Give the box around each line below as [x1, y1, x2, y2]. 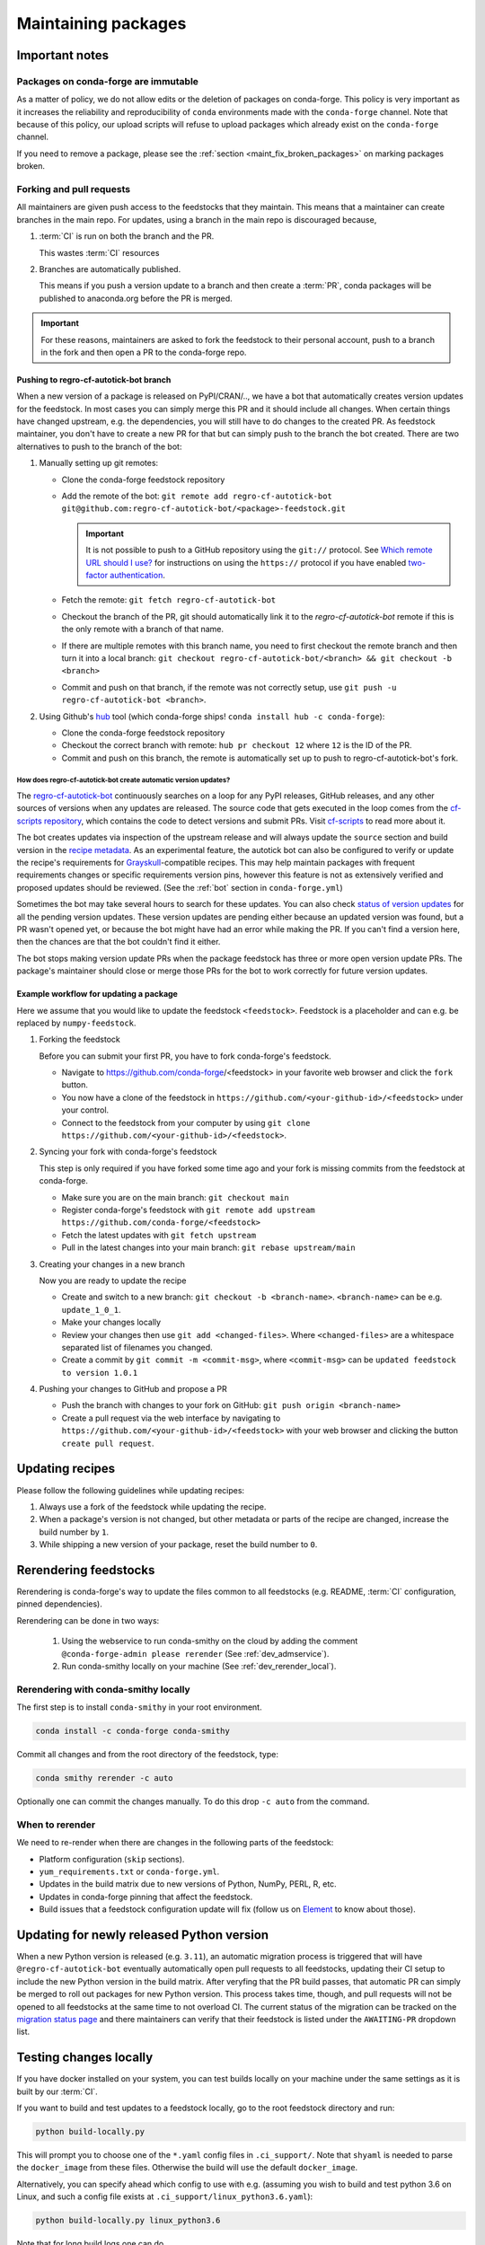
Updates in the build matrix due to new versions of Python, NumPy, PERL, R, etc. [39, 1879, 337, 1889]
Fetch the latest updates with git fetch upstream [61, 1229, 256, 1240]
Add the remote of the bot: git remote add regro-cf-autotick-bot [61, 490, 332, 502]
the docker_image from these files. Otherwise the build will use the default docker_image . [16, 2162, 358, 2173]
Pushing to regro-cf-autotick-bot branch [16, 374, 172, 385]
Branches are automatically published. [39, 263, 181, 274]
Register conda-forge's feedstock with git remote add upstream [61, 1204, 315, 1215]
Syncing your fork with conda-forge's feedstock [39, 1146, 217, 1158]
